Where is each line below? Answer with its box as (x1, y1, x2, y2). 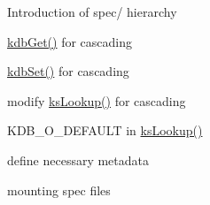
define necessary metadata (7, 150, 150, 169)
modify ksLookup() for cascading (7, 91, 186, 110)
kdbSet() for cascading (7, 62, 129, 80)
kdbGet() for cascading (7, 32, 133, 50)
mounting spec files (7, 180, 111, 199)
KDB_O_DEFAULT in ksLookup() (7, 121, 203, 140)
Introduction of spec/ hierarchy (7, 3, 177, 20)
